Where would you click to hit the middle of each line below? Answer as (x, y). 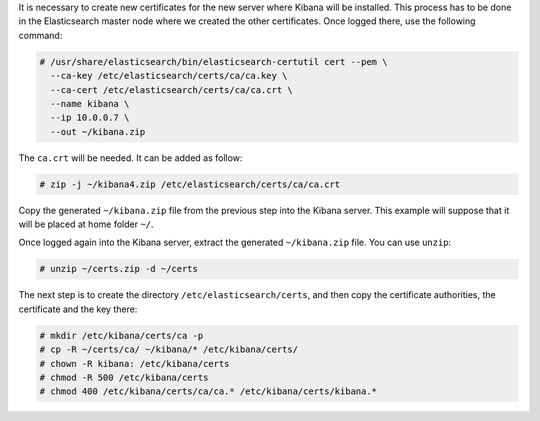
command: (40, 35)
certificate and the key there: (78, 309)
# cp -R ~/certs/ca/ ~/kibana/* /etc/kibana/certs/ (169, 349)
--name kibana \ (90, 103)
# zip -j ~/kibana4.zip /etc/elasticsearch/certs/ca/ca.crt (190, 184)
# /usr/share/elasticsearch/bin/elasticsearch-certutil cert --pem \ (213, 61)
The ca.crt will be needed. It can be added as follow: (130, 157)
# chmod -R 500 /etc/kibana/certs (124, 377)
